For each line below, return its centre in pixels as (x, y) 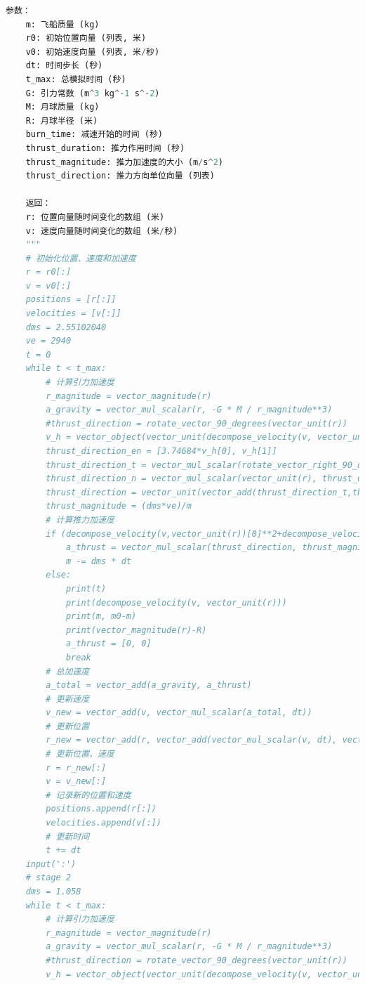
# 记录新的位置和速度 (88, 795)
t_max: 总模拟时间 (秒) (76, 79)
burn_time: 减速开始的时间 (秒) (94, 135)
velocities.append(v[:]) (104, 823)
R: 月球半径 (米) (62, 120)
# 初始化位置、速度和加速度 (81, 258)
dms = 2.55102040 (66, 327)
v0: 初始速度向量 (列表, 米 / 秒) (93, 52)
